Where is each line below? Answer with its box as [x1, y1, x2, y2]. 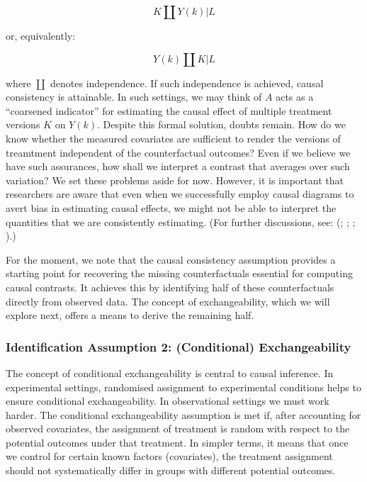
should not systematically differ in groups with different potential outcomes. [6, 463, 336, 478]
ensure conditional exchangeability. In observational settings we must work [6, 393, 329, 408]
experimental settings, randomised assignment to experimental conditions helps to [6, 379, 361, 394]
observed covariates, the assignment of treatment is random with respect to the [6, 421, 350, 436]
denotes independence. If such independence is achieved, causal [50, 75, 324, 90]
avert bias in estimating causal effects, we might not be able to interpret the [6, 200, 337, 215]
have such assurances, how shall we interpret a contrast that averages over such [6, 159, 350, 174]
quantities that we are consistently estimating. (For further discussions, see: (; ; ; [6, 214, 356, 229]
